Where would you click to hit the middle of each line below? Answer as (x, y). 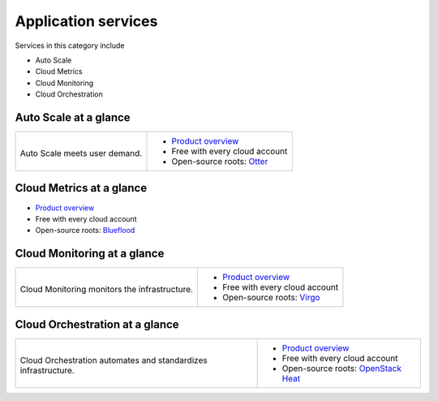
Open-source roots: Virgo (271, 298)
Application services (86, 21)
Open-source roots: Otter (220, 162)
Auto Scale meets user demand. (81, 153)
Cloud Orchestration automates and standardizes (114, 360)
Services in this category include (70, 45)
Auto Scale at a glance (73, 117)
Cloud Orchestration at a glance (97, 324)
